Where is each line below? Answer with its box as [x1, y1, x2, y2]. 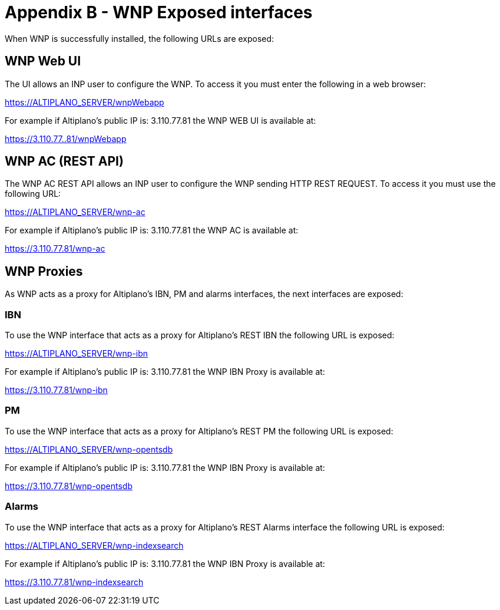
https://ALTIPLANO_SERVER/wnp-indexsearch [5, 540, 184, 550]
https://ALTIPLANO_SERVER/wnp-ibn [5, 348, 148, 359]
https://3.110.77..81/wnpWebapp [5, 133, 127, 144]
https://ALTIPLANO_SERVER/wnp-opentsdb [5, 444, 173, 454]
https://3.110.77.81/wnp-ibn [5, 385, 108, 395]
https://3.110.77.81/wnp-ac [5, 243, 105, 254]
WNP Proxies [5, 263, 83, 279]
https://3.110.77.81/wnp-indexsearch [5, 576, 144, 587]
